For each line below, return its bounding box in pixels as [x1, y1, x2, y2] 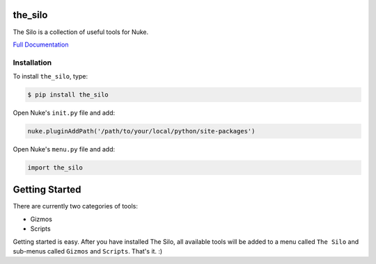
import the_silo [27, 163, 84, 172]
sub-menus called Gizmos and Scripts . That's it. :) [13, 247, 163, 256]
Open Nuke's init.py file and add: [13, 108, 116, 117]
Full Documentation [13, 40, 69, 49]
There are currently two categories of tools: [13, 202, 139, 211]
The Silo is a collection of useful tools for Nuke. [13, 28, 149, 36]
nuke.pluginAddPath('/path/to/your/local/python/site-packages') [27, 127, 256, 135]
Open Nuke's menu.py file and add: [13, 145, 116, 153]
